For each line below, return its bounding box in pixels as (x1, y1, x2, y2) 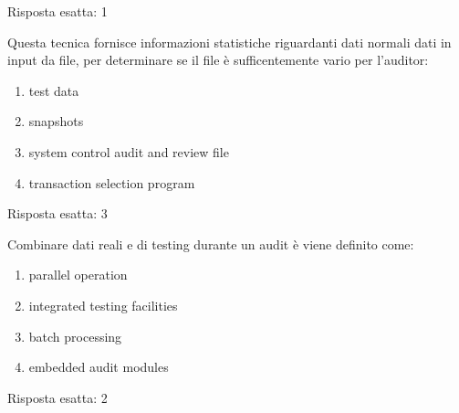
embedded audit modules (28, 357, 169, 376)
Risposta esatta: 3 (7, 204, 108, 223)
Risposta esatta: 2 (7, 387, 108, 407)
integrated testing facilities (28, 295, 178, 314)
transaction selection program (28, 173, 195, 192)
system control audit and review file (28, 142, 229, 161)
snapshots (28, 111, 84, 131)
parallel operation (28, 265, 128, 284)
